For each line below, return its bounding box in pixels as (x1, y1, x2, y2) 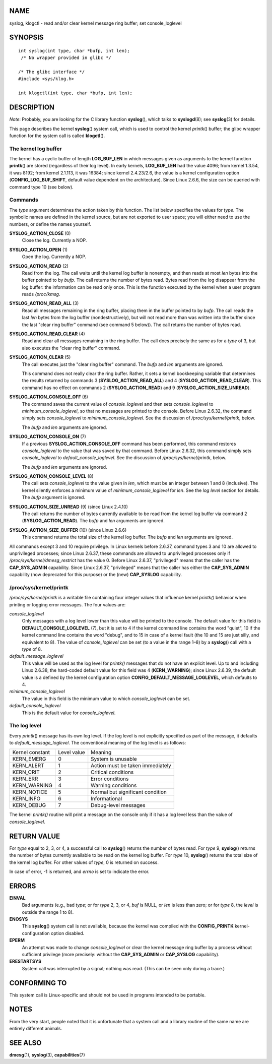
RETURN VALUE (9, 832, 60, 840)
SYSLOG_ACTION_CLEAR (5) (9, 354, 71, 360)
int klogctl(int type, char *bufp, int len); (18, 90, 133, 96)
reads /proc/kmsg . (22, 291, 60, 297)
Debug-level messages (91, 802, 146, 809)
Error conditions (91, 775, 129, 782)
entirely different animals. (9, 1025, 62, 1031)
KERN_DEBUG (12, 802, 46, 809)
